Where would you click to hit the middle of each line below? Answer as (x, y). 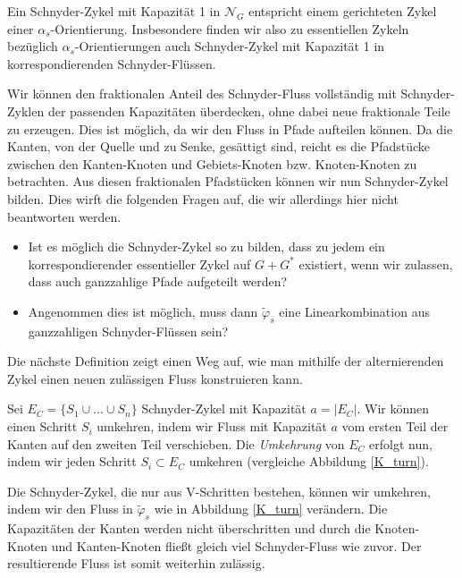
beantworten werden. (64, 216)
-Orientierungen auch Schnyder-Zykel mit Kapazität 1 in (230, 46)
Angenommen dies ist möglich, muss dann (143, 311)
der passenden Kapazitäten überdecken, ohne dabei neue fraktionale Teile (249, 110)
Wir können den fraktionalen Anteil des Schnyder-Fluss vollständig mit (202, 93)
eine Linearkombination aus (354, 311)
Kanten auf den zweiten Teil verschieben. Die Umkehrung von (176, 443)
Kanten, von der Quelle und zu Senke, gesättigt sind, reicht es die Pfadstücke (219, 146)
